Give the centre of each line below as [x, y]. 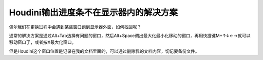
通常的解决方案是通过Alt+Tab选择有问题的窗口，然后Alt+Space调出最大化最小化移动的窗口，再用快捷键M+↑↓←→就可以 [130, 36]
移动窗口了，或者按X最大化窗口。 [43, 42]
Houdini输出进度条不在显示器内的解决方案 [93, 12]
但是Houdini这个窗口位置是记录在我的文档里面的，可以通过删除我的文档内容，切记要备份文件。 [104, 51]
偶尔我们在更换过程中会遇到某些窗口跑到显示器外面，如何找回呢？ [75, 27]
